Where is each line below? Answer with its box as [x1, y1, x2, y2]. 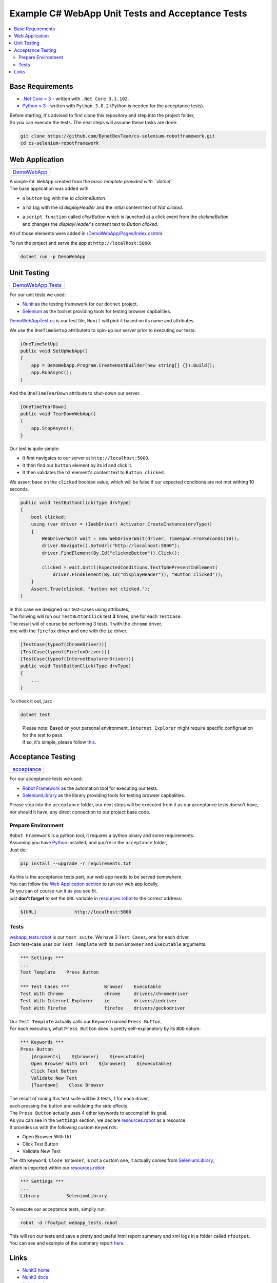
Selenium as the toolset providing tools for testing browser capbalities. [22, 308, 171, 314]
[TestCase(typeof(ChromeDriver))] [20, 641, 107, 648]
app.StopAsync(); [31, 425, 75, 431]
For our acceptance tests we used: [9, 775, 83, 782]
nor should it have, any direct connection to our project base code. [9, 809, 151, 815]
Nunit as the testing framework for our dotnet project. [22, 301, 138, 307]
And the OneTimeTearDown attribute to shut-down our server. [9, 390, 141, 396]
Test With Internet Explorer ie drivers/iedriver [20, 998, 177, 1004]
